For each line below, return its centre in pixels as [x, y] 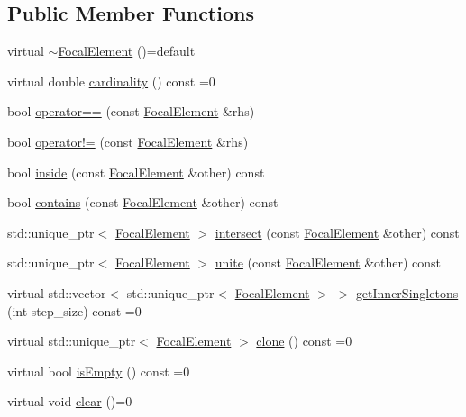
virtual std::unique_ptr [72, 341]
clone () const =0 [304, 341]
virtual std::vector [57, 292]
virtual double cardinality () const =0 [111, 81]
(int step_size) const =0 [74, 310]
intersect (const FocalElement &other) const [337, 232]
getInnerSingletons [407, 292]
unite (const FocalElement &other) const [328, 263]
